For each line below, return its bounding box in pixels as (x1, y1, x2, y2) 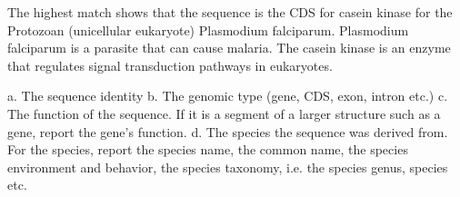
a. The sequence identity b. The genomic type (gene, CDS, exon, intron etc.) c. (7, 86, 448, 105)
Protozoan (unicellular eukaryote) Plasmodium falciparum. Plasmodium (7, 20, 409, 39)
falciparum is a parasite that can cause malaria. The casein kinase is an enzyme (7, 38, 451, 57)
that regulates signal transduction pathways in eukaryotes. (7, 55, 333, 74)
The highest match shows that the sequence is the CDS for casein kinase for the (7, 3, 453, 21)
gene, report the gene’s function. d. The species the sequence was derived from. (7, 122, 448, 141)
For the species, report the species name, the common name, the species (7, 140, 408, 159)
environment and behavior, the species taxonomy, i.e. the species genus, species (7, 157, 448, 176)
